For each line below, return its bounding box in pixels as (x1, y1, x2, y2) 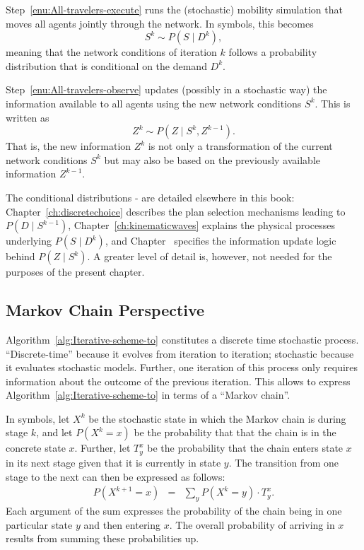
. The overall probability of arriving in (169, 517, 335, 532)
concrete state (6, 440, 66, 455)
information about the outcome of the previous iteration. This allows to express (6, 373, 351, 388)
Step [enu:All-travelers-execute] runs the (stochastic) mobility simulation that (6, 2, 343, 16)
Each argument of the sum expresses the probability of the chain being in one (6, 503, 342, 517)
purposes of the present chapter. (6, 264, 145, 279)
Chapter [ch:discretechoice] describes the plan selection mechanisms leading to (6, 204, 346, 218)
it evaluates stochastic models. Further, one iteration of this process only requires (6, 360, 358, 375)
